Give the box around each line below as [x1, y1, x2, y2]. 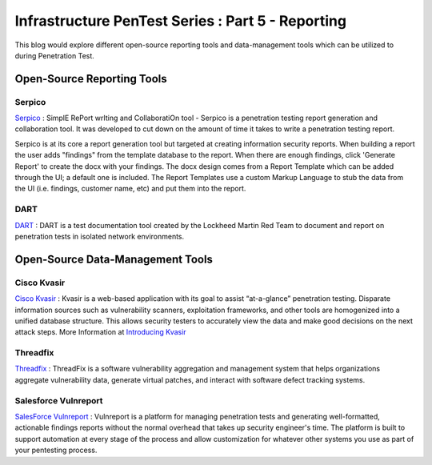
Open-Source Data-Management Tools [14, 252, 214, 266]
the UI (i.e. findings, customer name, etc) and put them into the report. [14, 184, 246, 194]
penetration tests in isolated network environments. [14, 231, 185, 241]
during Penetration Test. [14, 50, 95, 60]
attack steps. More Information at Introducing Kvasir [14, 327, 187, 337]
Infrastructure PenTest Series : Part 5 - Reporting [14, 12, 347, 30]
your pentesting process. [14, 445, 98, 455]
